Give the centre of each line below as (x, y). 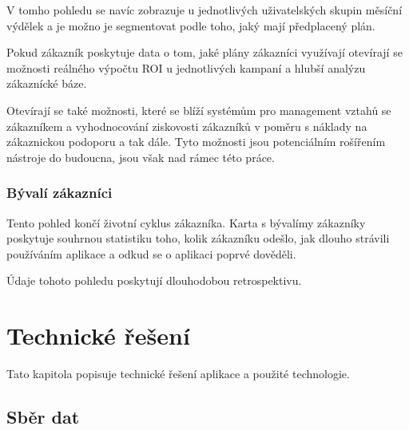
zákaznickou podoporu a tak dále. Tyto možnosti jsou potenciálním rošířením (196, 142)
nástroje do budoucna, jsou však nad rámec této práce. (141, 157)
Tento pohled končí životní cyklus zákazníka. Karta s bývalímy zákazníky (186, 222)
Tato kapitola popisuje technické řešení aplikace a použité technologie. (178, 374)
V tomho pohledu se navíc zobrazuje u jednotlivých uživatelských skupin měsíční (204, 10)
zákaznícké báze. (47, 83)
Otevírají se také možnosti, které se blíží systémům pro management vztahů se (199, 110)
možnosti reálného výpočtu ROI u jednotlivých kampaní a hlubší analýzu (186, 67)
